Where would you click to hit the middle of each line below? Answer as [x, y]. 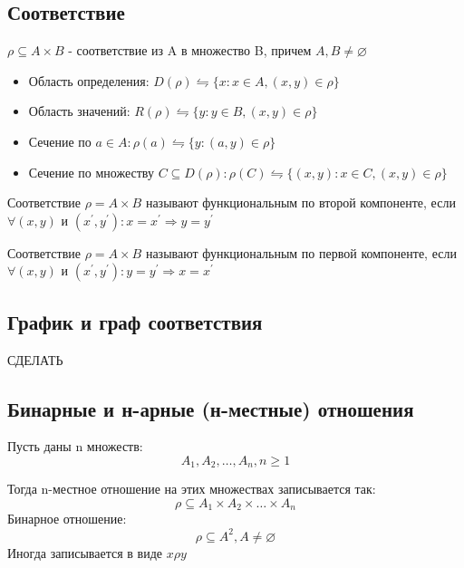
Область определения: [89, 80]
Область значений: [79, 111]
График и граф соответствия [135, 321]
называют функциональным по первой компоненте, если [301, 252]
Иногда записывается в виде [85, 552]
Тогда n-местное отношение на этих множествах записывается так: [192, 489]
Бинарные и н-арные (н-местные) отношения [211, 408]
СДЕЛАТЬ [35, 359]
